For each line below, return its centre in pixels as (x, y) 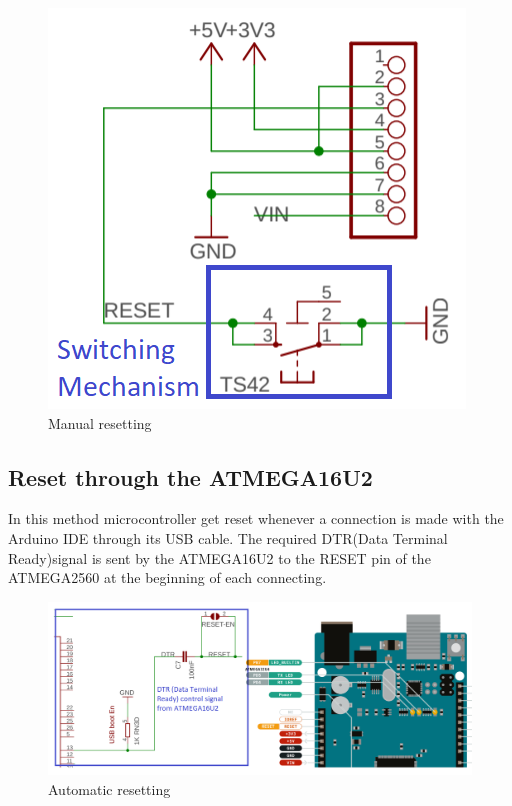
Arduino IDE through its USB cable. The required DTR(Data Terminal (228, 537)
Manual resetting (100, 422)
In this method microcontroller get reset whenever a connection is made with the (256, 518)
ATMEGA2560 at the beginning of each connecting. (167, 577)
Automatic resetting (109, 788)
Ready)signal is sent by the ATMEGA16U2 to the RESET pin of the (219, 557)
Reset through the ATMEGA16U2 (190, 476)
